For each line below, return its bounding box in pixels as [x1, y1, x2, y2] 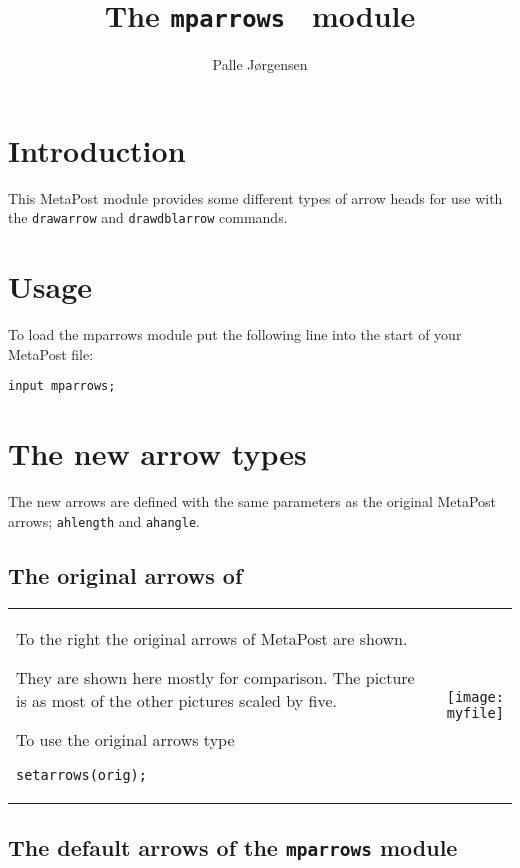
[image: [446, 688, 504, 705]
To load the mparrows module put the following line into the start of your [8, 324, 462, 345]
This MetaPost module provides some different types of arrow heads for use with [8, 187, 503, 208]
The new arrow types [8, 433, 307, 474]
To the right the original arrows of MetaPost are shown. [16, 626, 408, 650]
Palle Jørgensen [212, 54, 308, 75]
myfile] [446, 704, 504, 721]
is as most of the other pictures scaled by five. [16, 688, 337, 712]
